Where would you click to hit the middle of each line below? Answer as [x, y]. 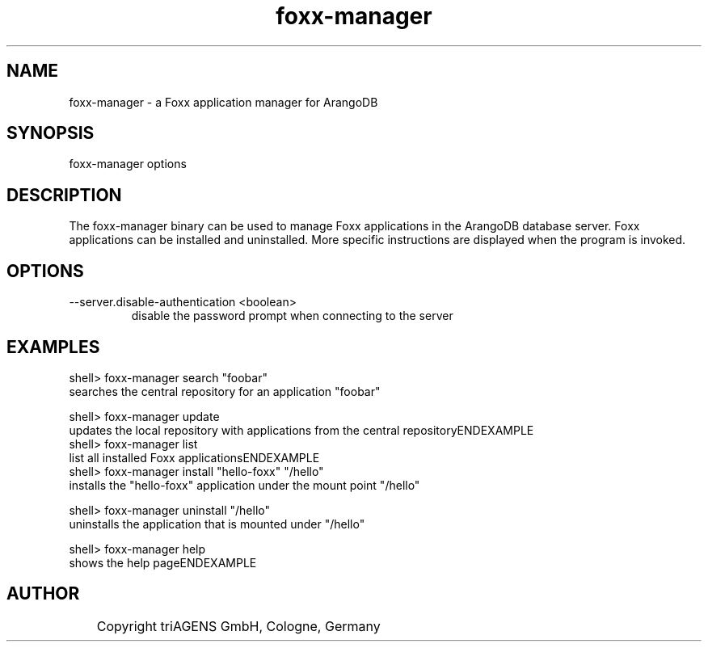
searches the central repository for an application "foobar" [225, 391]
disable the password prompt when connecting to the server [292, 316]
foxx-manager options [128, 164]
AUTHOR [43, 594]
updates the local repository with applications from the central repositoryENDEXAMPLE [301, 430]
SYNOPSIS [51, 133]
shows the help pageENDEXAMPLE [163, 562]
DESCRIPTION [64, 195]
